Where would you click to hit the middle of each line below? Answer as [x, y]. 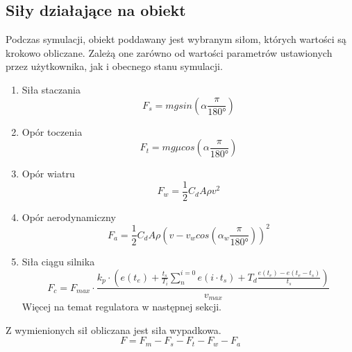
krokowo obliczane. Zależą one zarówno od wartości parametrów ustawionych [169, 52]
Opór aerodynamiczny [69, 217]
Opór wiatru [48, 174]
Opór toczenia [52, 131]
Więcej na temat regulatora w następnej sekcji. [122, 306]
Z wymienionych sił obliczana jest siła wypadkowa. [114, 329]
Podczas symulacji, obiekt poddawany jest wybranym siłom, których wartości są [176, 39]
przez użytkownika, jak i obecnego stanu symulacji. [114, 66]
